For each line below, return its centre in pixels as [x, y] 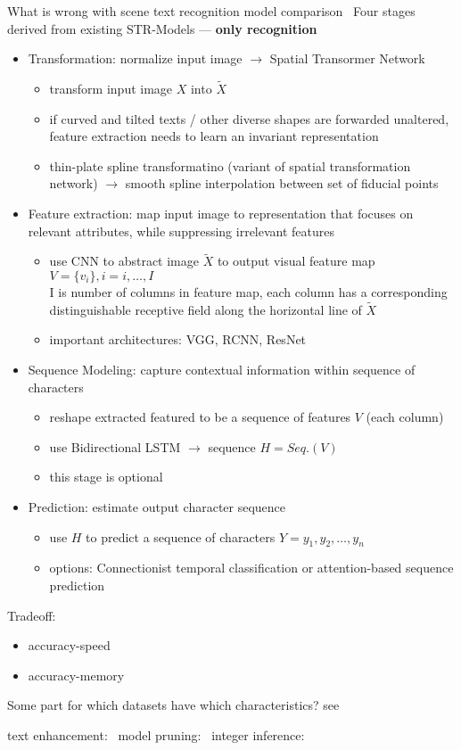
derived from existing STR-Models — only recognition [162, 28]
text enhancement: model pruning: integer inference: [156, 734]
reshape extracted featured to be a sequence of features [200, 417]
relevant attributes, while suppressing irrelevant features [181, 231]
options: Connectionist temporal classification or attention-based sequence [251, 568]
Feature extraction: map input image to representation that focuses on [221, 213]
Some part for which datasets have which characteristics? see [173, 705]
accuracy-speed [69, 645]
